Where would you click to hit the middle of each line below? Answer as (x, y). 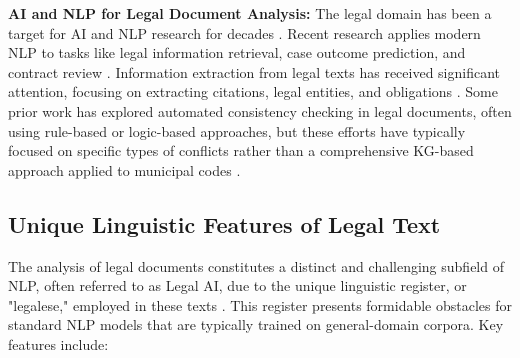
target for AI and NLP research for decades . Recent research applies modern (244, 32)
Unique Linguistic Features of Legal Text (224, 223)
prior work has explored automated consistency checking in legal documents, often (260, 110)
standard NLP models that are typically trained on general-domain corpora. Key (256, 324)
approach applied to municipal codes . (124, 169)
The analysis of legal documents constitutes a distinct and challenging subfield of (256, 265)
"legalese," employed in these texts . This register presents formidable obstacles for (260, 304)
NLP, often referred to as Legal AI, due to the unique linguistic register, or (237, 285)
